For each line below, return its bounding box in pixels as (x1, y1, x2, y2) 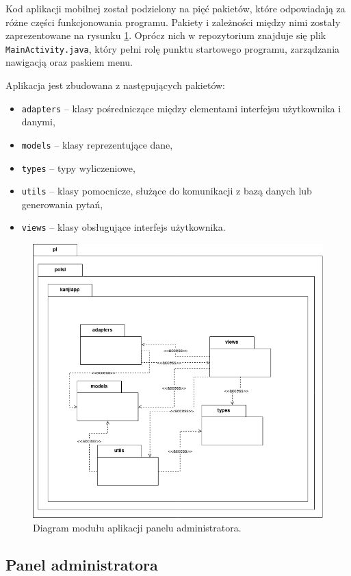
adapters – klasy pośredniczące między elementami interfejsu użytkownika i (21, 101, 341, 115)
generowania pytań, (21, 197, 103, 211)
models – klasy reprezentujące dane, (21, 137, 173, 151)
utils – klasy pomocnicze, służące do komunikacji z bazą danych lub (21, 184, 312, 198)
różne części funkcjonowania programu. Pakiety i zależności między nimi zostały (5, 14, 341, 29)
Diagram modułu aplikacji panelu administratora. (33, 520, 242, 534)
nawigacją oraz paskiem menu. (5, 55, 133, 69)
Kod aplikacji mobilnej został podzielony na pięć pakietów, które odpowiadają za (5, 1, 346, 15)
